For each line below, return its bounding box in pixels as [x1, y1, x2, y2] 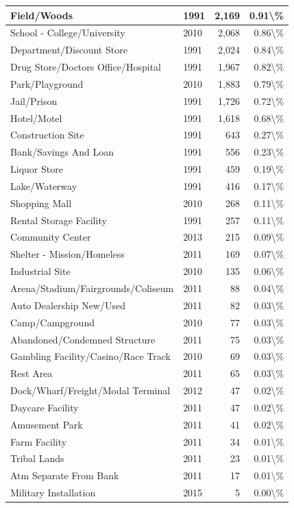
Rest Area [10, 366, 53, 380]
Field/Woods [10, 8, 73, 22]
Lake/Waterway [10, 178, 77, 193]
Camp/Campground [10, 315, 95, 329]
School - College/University [10, 25, 125, 40]
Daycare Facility [10, 400, 79, 414]
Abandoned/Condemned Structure [10, 332, 156, 346]
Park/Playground [10, 76, 84, 90]
